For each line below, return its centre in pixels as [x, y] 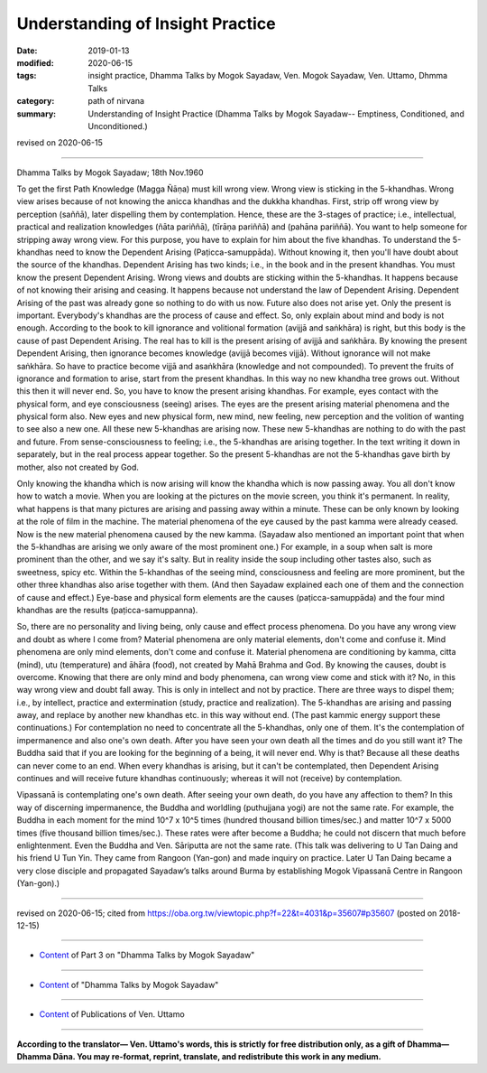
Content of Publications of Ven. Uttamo [112, 1014]
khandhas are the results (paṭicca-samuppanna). [107, 610]
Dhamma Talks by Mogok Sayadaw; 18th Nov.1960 [110, 173]
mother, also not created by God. [78, 467]
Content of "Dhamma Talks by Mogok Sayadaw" [129, 984]
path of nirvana [116, 101]
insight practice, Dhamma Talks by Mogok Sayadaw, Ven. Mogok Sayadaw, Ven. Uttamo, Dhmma [268, 76]
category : [36, 101]
